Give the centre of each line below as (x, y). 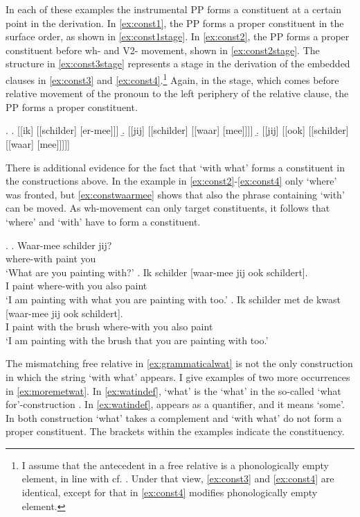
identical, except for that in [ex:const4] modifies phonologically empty (170, 492)
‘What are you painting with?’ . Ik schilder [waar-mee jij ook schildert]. (157, 272)
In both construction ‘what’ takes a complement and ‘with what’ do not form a (174, 417)
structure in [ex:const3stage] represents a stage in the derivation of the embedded (178, 63)
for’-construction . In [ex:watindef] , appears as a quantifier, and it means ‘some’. (175, 404)
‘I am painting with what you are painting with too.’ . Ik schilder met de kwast (173, 299)
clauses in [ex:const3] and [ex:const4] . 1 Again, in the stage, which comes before (172, 78)
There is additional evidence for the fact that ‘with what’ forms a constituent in (175, 167)
